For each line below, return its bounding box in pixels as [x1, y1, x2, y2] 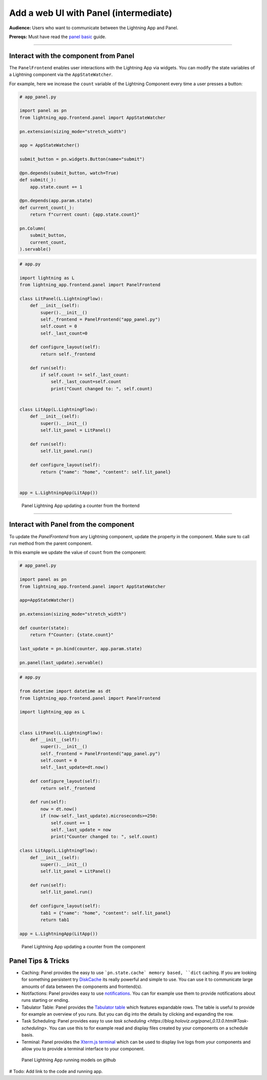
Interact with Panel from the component [9, 520, 134, 529]
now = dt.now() [40, 806, 78, 812]
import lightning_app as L [19, 709, 85, 715]
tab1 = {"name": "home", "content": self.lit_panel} [40, 910, 171, 916]
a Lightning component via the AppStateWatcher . [9, 72, 113, 78]
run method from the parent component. [9, 540, 92, 546]
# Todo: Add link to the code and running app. [9, 1068, 103, 1074]
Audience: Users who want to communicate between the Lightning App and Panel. [9, 25, 178, 31]
